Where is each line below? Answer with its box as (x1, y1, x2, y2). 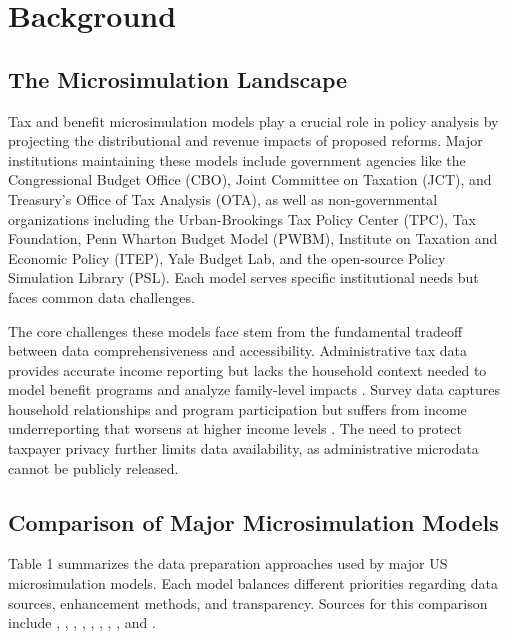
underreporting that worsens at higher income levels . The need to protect (8, 418, 462, 439)
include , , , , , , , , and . (8, 612, 156, 633)
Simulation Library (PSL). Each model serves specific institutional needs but (8, 267, 479, 288)
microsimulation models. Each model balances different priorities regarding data (8, 573, 498, 594)
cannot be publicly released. (8, 457, 179, 478)
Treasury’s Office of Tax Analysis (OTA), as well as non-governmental (8, 188, 438, 209)
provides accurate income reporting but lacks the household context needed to (8, 359, 487, 380)
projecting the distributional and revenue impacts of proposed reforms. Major (8, 130, 483, 151)
